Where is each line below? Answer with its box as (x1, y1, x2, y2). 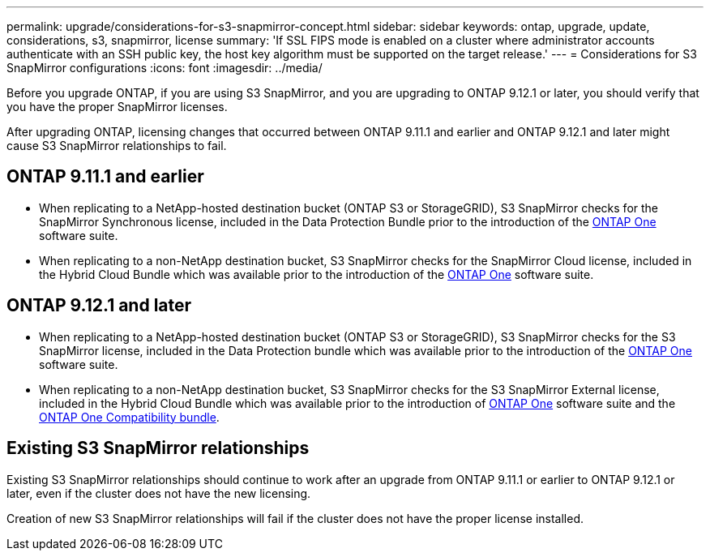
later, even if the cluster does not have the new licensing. (6, 486, 311, 500)
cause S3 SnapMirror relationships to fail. (6, 139, 227, 152)
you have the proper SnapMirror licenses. (6, 100, 228, 114)
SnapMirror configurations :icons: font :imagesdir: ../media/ (6, 61, 323, 75)
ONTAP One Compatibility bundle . (39, 409, 220, 424)
